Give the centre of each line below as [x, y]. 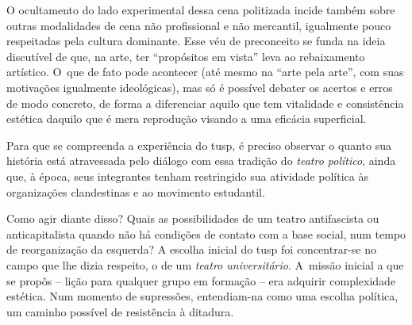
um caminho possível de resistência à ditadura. [120, 311]
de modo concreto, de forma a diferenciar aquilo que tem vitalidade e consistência [205, 103]
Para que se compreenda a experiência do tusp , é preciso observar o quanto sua [199, 145]
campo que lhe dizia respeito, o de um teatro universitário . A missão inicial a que [205, 264]
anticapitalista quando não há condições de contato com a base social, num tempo [206, 233]
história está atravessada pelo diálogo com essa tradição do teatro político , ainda [201, 161]
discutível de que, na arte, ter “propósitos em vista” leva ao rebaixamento [186, 56]
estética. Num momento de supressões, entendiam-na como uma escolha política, [202, 296]
